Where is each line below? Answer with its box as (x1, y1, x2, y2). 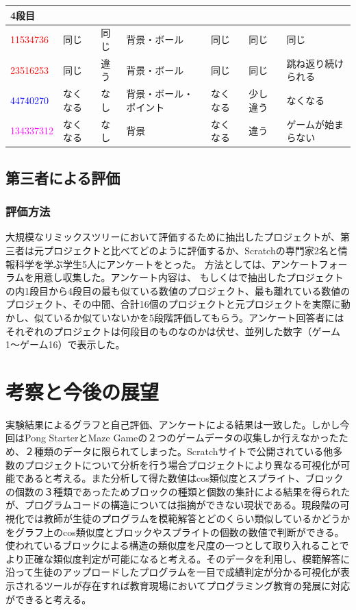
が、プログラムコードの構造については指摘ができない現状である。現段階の (5, 498, 340, 512)
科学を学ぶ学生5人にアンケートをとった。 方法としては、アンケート (14, 256, 319, 271)
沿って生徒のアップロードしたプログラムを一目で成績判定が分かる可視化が (5, 565, 340, 579)
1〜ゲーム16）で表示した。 (5, 337, 125, 352)
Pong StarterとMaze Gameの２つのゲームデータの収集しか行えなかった (24, 430, 339, 445)
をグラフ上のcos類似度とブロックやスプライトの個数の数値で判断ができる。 (5, 524, 344, 539)
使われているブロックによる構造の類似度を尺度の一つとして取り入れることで (5, 538, 349, 552)
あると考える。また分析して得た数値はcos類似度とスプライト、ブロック (24, 471, 344, 485)
